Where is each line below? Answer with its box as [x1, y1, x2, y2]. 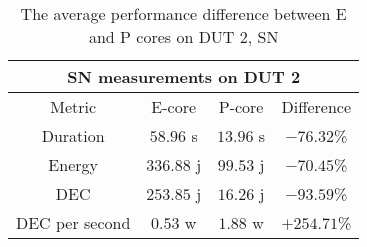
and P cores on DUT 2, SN [88, 25, 279, 48]
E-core [151, 95, 197, 118]
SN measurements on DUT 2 [67, 65, 301, 88]
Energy [48, 153, 98, 176]
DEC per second [16, 211, 131, 234]
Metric [50, 95, 97, 118]
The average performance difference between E [20, 2, 347, 25]
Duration [41, 124, 105, 147]
